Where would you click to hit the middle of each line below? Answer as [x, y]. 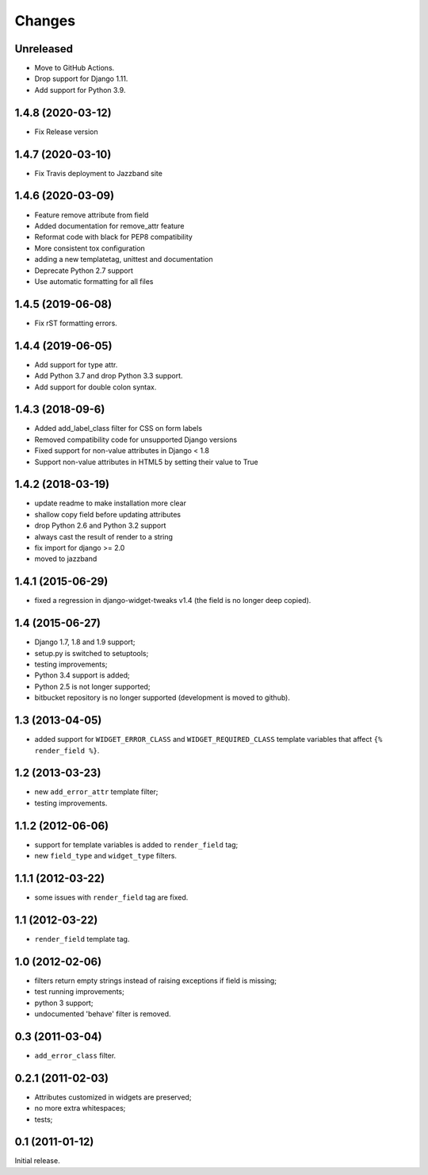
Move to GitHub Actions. [75, 68]
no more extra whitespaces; [80, 1108]
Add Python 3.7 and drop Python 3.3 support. [109, 376]
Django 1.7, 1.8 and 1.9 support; [85, 642]
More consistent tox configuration [90, 248]
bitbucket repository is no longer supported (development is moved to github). [162, 697]
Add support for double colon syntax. [96, 387]
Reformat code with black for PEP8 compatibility [114, 237]
